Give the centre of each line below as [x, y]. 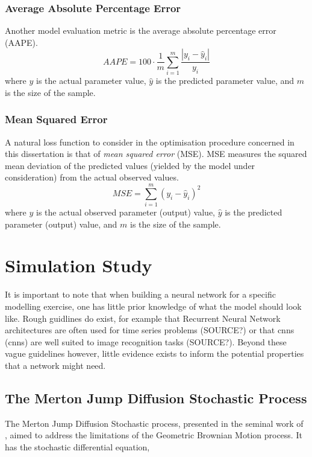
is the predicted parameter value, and [225, 81]
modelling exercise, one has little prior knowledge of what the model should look [153, 306]
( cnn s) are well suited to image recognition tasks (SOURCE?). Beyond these [146, 341]
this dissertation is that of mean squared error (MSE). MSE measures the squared [156, 154]
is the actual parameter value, [91, 81]
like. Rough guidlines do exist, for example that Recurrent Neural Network [143, 318]
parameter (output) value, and [61, 224]
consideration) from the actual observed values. [92, 177]
